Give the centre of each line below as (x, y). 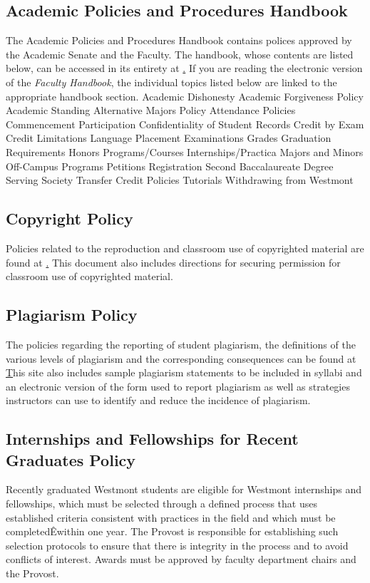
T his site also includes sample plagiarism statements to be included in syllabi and (184, 372)
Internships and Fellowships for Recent (152, 439)
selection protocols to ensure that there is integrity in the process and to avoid (177, 545)
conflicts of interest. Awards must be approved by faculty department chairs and (181, 559)
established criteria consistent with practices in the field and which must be (171, 517)
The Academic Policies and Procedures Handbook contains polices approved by (179, 40)
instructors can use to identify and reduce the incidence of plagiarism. (158, 400)
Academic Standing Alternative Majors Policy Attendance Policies (151, 110)
